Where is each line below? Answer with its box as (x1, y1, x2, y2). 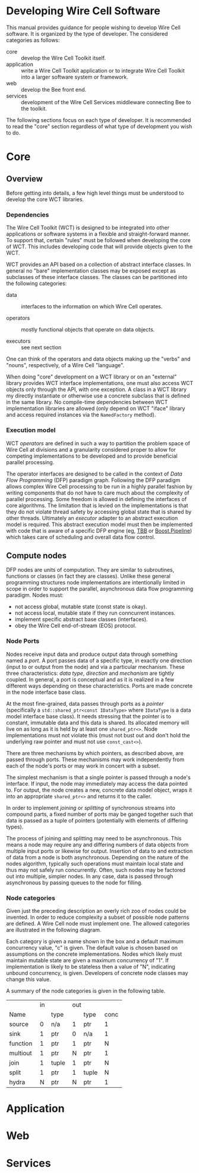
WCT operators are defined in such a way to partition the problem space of (6, 439, 190, 447)
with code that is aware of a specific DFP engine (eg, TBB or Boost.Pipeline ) (6, 527, 192, 534)
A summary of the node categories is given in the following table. (6, 987, 166, 994)
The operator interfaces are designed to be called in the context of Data (6, 470, 182, 477)
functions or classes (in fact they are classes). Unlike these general (6, 573, 171, 580)
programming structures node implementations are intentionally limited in (6, 579, 185, 586)
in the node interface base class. (6, 689, 86, 696)
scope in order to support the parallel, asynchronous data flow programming (6, 585, 194, 593)
